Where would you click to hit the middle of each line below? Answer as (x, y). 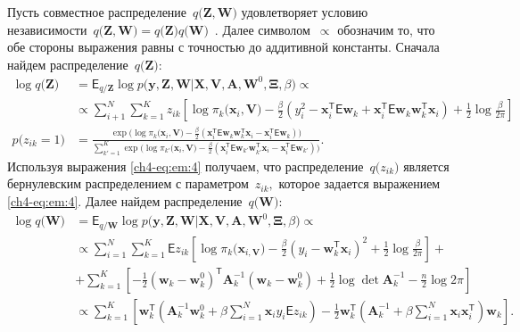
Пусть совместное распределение (97, 12)
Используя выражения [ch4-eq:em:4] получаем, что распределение (186, 166)
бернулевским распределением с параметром (128, 183)
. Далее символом (262, 29)
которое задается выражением (359, 183)
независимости (47, 29)
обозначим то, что (386, 29)
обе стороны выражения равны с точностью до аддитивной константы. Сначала (223, 47)
